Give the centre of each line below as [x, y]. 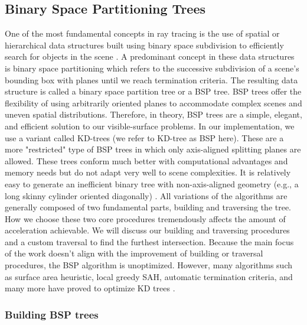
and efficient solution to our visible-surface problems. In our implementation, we [150, 126]
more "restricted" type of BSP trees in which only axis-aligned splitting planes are [153, 149]
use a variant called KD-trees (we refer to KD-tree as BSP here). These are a [144, 137]
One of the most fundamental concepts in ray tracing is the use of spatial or [142, 33]
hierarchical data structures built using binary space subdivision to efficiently [144, 45]
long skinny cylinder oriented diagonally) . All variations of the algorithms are [146, 195]
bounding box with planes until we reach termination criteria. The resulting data [151, 79]
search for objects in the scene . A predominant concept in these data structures [150, 56]
